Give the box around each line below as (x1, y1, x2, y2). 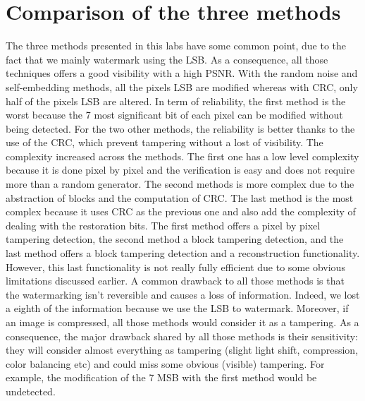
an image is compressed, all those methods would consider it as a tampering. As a (6, 315, 359, 329)
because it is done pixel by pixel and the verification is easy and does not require (6, 162, 355, 177)
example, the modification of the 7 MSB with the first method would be (6, 370, 317, 385)
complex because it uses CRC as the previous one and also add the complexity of (6, 204, 356, 219)
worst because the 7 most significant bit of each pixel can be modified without (6, 107, 343, 122)
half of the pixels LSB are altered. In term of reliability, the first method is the (6, 93, 346, 108)
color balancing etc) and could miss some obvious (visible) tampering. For (6, 356, 325, 371)
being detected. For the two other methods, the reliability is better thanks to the (6, 121, 355, 136)
